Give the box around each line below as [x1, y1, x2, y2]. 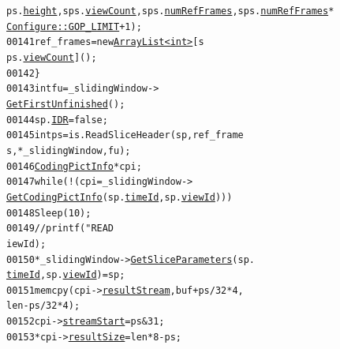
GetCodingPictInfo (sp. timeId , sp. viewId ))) [6, 191, 233, 203]
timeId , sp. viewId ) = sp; [6, 269, 125, 281]
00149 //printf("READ [6, 223, 114, 235]
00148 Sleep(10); [6, 207, 92, 219]
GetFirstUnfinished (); [6, 98, 125, 110]
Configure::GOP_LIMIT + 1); [6, 21, 142, 32]
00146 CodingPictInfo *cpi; [6, 160, 142, 172]
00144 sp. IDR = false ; [6, 114, 108, 126]
